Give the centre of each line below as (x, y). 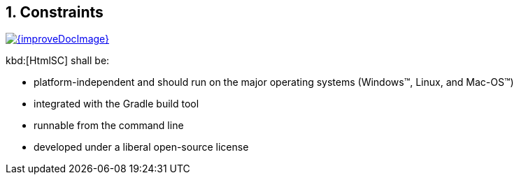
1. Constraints (55, 12)
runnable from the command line (109, 126)
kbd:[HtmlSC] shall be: (58, 61)
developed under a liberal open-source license (141, 147)
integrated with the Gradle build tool (116, 104)
